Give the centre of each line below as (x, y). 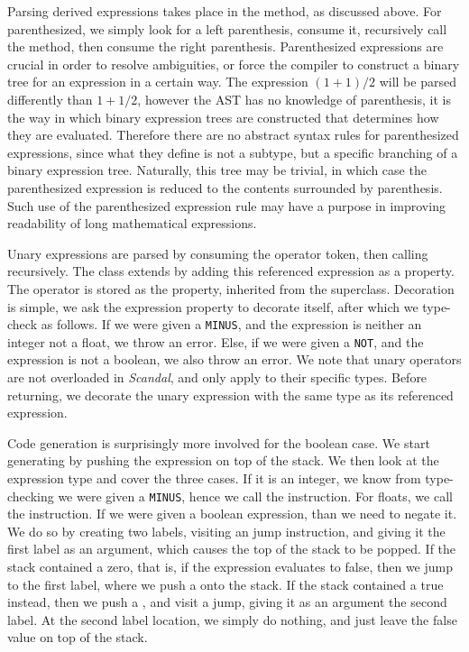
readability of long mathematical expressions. (132, 223)
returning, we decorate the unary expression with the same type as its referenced (230, 395)
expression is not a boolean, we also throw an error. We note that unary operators (234, 359)
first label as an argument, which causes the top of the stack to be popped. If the (232, 549)
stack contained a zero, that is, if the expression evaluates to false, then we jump (230, 566)
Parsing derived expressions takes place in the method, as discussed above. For (225, 11)
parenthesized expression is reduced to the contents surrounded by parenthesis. (225, 187)
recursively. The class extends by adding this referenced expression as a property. (231, 271)
